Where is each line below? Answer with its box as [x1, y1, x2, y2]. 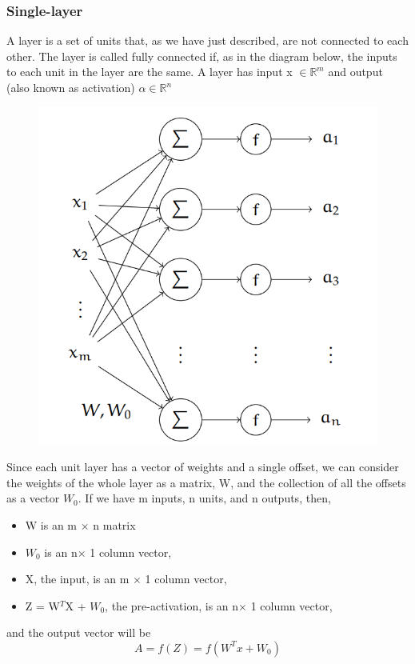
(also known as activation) [6, 79, 135, 95]
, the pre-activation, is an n [105, 597, 239, 614]
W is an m [25, 516, 78, 533]
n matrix [93, 516, 136, 533]
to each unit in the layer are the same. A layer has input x [6, 63, 293, 80]
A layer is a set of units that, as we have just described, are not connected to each [6, 32, 409, 49]
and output [328, 63, 383, 80]
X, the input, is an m [25, 570, 130, 587]
